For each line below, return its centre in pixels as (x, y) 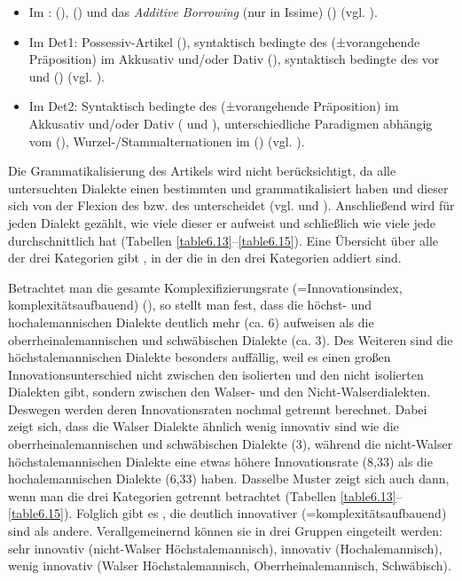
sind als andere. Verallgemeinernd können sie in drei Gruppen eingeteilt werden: (225, 531)
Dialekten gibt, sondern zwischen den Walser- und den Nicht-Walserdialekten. (219, 392)
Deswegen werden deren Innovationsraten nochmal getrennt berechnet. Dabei (218, 408)
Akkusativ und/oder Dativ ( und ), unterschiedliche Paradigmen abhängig (231, 123)
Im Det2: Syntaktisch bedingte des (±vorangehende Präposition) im (214, 106)
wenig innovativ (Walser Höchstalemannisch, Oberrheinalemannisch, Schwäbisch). (230, 565)
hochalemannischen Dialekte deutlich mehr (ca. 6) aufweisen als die (191, 322)
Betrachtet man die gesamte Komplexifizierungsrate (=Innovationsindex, (205, 287)
